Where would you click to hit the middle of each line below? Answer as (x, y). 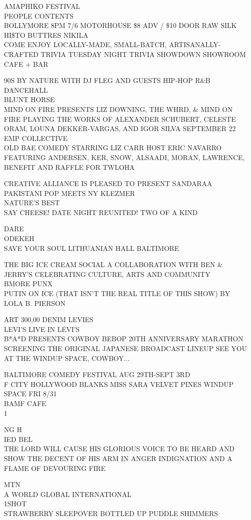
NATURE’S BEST (32, 203)
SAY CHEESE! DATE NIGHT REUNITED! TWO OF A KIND (101, 212)
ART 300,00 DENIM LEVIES (49, 319)
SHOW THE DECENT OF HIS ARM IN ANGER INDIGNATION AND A (118, 458)
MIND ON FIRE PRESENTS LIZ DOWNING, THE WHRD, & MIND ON (118, 109)
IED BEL (18, 439)
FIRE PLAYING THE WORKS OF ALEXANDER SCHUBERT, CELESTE (120, 119)
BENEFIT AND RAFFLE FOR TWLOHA (69, 167)
